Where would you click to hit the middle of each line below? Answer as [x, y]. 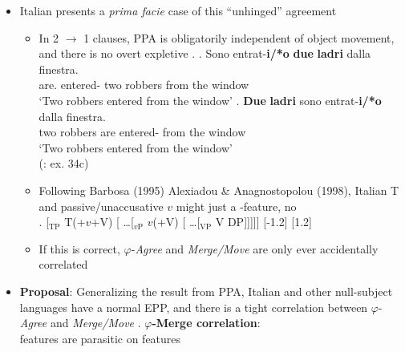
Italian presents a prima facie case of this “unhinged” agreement [178, 10]
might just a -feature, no [236, 206]
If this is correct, [79, 248]
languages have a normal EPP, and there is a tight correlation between [194, 307]
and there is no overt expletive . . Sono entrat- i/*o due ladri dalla [205, 53]
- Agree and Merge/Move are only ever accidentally [255, 248]
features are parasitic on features [100, 338]
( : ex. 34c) [64, 163]
